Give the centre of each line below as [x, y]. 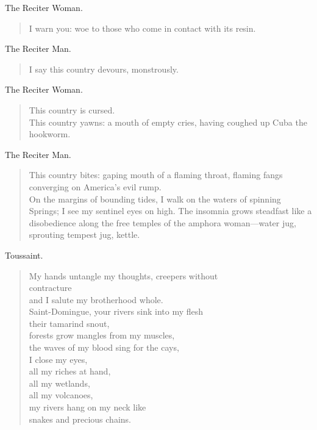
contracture [50, 288]
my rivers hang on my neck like [87, 407]
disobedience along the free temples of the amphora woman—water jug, [162, 222]
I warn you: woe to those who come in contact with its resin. [142, 28]
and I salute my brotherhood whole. [96, 299]
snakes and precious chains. [80, 419]
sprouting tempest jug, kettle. [84, 235]
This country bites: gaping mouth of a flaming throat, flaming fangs [156, 175]
